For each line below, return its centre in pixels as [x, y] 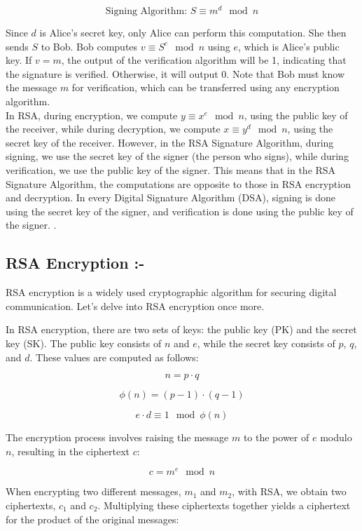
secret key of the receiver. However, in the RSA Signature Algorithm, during [170, 142]
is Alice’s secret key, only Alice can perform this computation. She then [193, 33]
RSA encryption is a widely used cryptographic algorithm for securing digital [171, 292]
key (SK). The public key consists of [84, 343]
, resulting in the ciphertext [70, 451]
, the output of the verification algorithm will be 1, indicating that [204, 60]
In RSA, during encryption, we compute [92, 115]
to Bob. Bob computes [89, 46]
